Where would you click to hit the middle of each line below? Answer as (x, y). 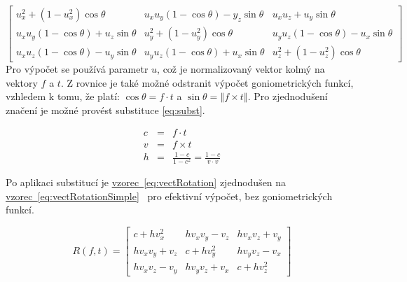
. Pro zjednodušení (288, 96)
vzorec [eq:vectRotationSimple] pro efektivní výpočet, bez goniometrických (169, 196)
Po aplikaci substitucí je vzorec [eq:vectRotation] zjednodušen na (146, 182)
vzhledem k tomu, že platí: (63, 96)
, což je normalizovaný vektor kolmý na (241, 69)
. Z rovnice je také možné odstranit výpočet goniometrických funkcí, (207, 82)
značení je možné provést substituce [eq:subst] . (105, 110)
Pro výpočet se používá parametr (77, 69)
